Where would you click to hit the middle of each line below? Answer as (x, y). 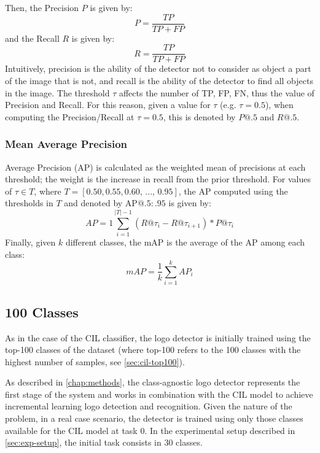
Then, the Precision (42, 7)
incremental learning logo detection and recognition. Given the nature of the (149, 406)
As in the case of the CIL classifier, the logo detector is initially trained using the (158, 337)
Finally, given (30, 242)
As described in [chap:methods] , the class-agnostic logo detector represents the (153, 382)
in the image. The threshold (57, 92)
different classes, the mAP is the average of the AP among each (185, 242)
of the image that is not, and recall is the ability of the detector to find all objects (159, 80)
